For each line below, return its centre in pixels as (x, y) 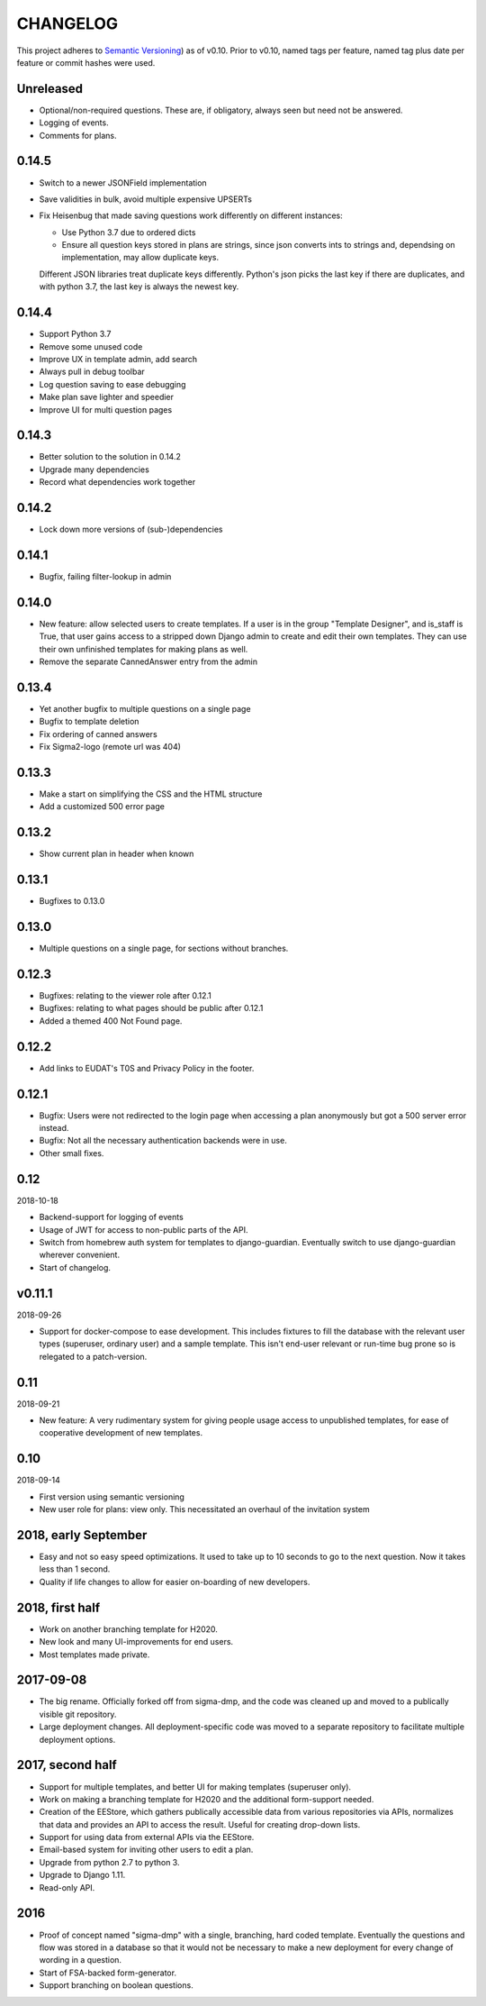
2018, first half (58, 1607)
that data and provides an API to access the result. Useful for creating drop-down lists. (200, 1824)
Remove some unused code (91, 346)
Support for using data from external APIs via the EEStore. (147, 1837)
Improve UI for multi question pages (106, 409)
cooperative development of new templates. (121, 1433)
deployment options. (77, 1739)
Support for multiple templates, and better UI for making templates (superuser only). (195, 1787)
